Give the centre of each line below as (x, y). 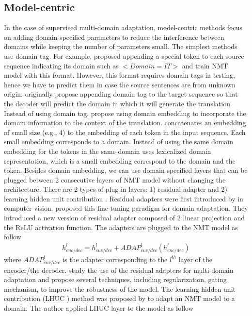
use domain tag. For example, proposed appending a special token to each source (124, 56)
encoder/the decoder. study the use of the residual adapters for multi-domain (119, 270)
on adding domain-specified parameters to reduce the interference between (114, 37)
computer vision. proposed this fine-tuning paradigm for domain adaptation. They (126, 208)
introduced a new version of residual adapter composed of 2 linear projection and (125, 218)
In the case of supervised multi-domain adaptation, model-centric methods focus (123, 27)
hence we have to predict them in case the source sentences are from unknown (120, 84)
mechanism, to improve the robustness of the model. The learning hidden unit (120, 289)
